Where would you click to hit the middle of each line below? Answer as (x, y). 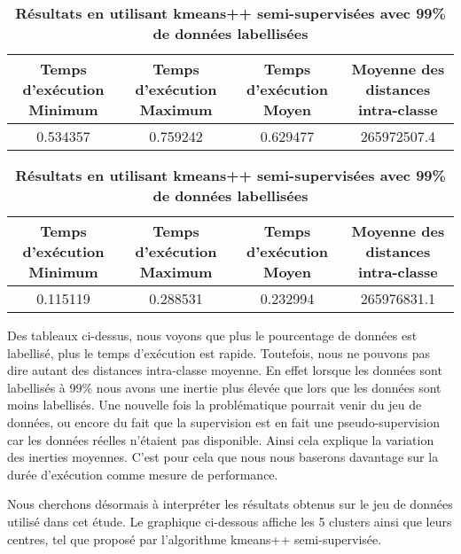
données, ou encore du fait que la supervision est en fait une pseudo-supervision (223, 421)
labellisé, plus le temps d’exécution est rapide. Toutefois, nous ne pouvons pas (219, 352)
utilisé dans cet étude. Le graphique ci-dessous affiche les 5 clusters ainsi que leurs (230, 521)
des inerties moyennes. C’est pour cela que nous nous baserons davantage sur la (223, 457)
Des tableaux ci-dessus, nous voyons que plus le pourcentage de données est (212, 335)
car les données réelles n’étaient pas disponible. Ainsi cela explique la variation (221, 439)
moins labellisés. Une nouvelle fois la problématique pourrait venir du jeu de (215, 405)
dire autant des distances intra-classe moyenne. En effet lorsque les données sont (225, 370)
